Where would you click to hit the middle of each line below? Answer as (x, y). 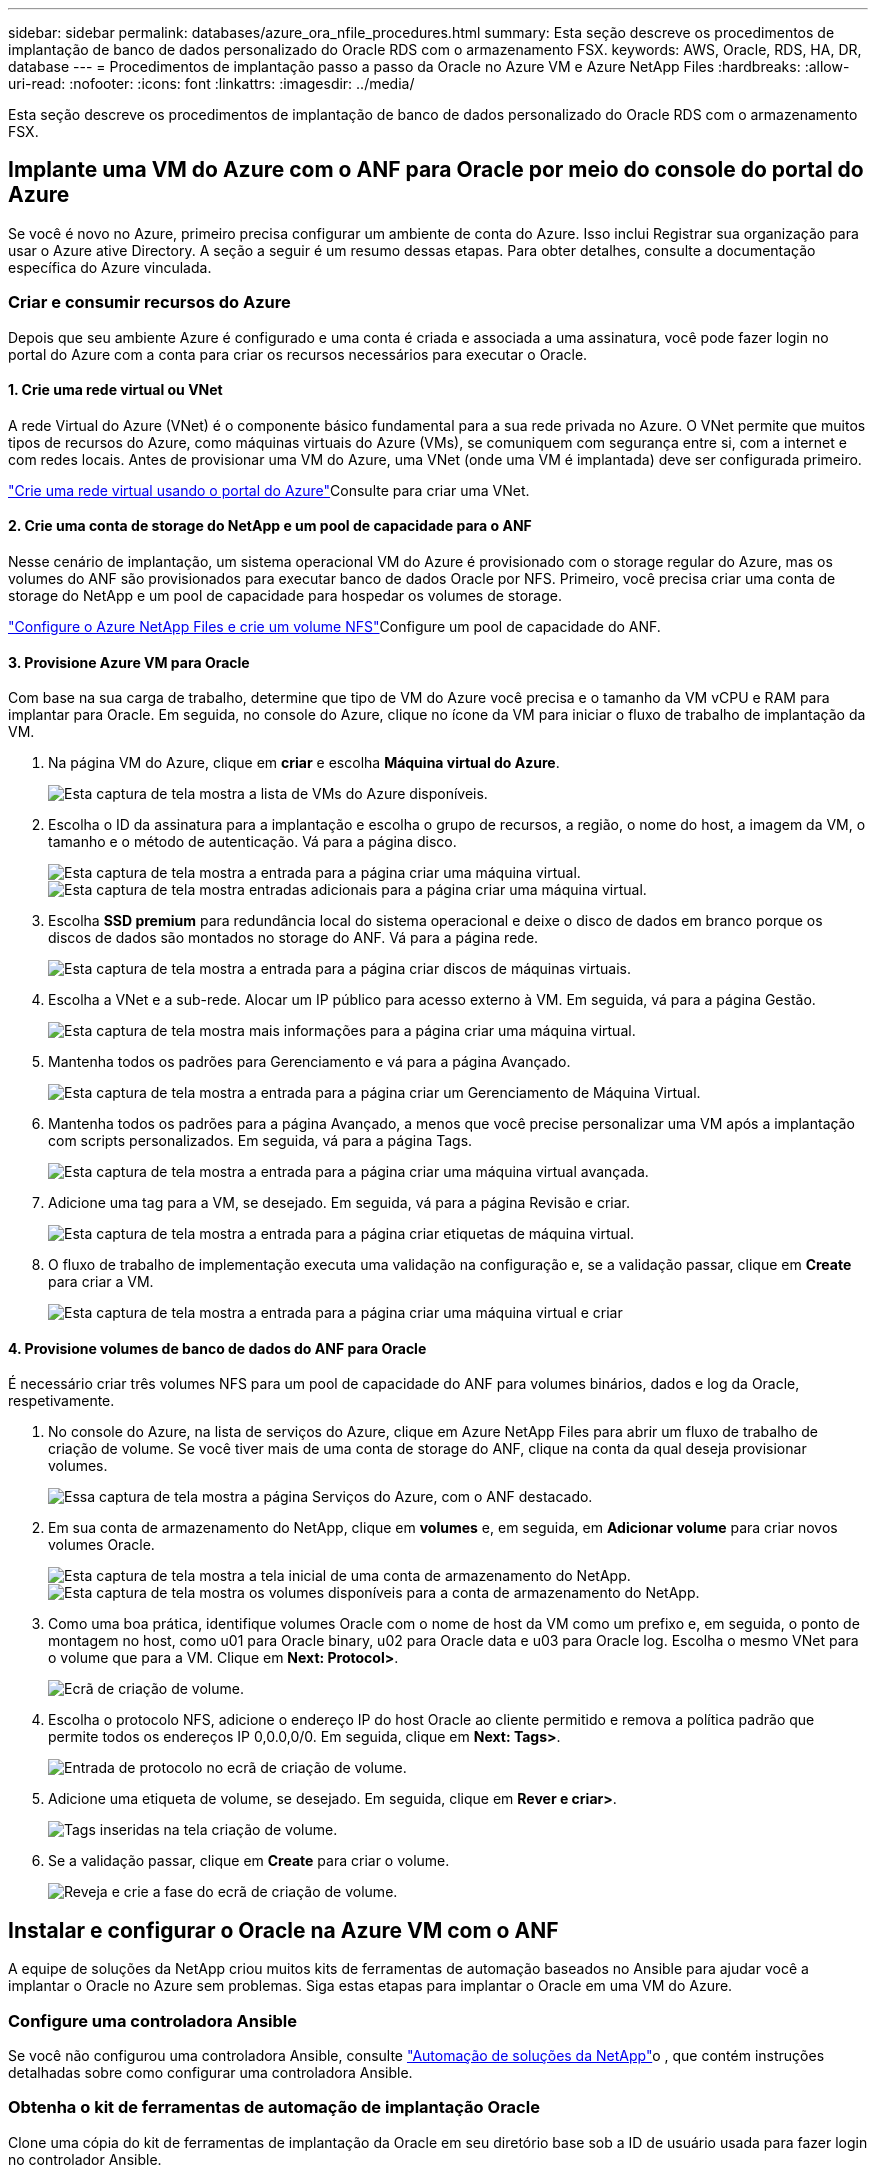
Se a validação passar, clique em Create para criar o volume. (249, 1861)
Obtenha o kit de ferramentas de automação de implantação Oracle (274, 2107)
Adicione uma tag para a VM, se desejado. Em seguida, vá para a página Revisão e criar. (339, 1203)
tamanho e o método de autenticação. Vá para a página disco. (252, 842)
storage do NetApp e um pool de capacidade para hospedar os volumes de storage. (285, 596)
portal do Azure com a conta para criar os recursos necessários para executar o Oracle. (298, 354)
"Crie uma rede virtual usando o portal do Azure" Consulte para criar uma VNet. (269, 490)
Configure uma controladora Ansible (152, 2020)
